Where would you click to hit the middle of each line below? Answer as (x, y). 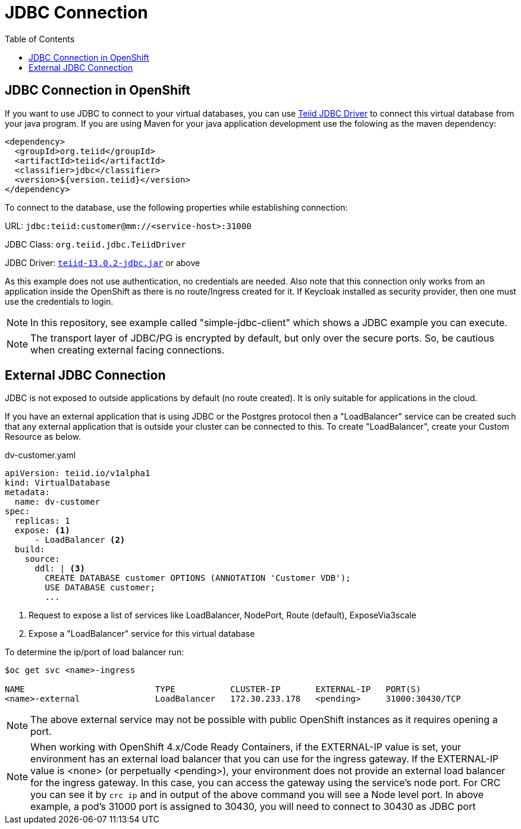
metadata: (27, 492)
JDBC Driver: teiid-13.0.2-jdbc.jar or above (103, 262)
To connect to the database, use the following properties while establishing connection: (176, 207)
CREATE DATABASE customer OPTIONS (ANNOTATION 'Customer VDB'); (198, 578)
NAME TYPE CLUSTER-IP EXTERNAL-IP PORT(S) (213, 689)
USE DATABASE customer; (100, 588)
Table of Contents (40, 39)
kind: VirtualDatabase (58, 483)
